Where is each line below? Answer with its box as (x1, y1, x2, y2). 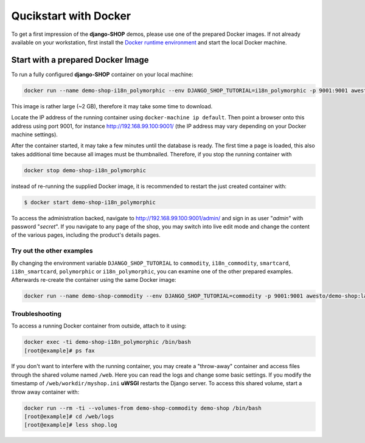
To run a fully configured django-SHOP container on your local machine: (11, 71, 194, 78)
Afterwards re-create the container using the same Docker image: (11, 276, 176, 284)
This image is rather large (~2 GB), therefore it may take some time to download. (11, 102, 213, 110)
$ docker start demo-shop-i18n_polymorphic (24, 198, 156, 206)
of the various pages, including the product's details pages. (11, 231, 161, 239)
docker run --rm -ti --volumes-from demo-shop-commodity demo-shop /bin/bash (24, 405, 262, 411)
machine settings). (11, 131, 58, 138)
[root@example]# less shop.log (24, 422, 118, 428)
